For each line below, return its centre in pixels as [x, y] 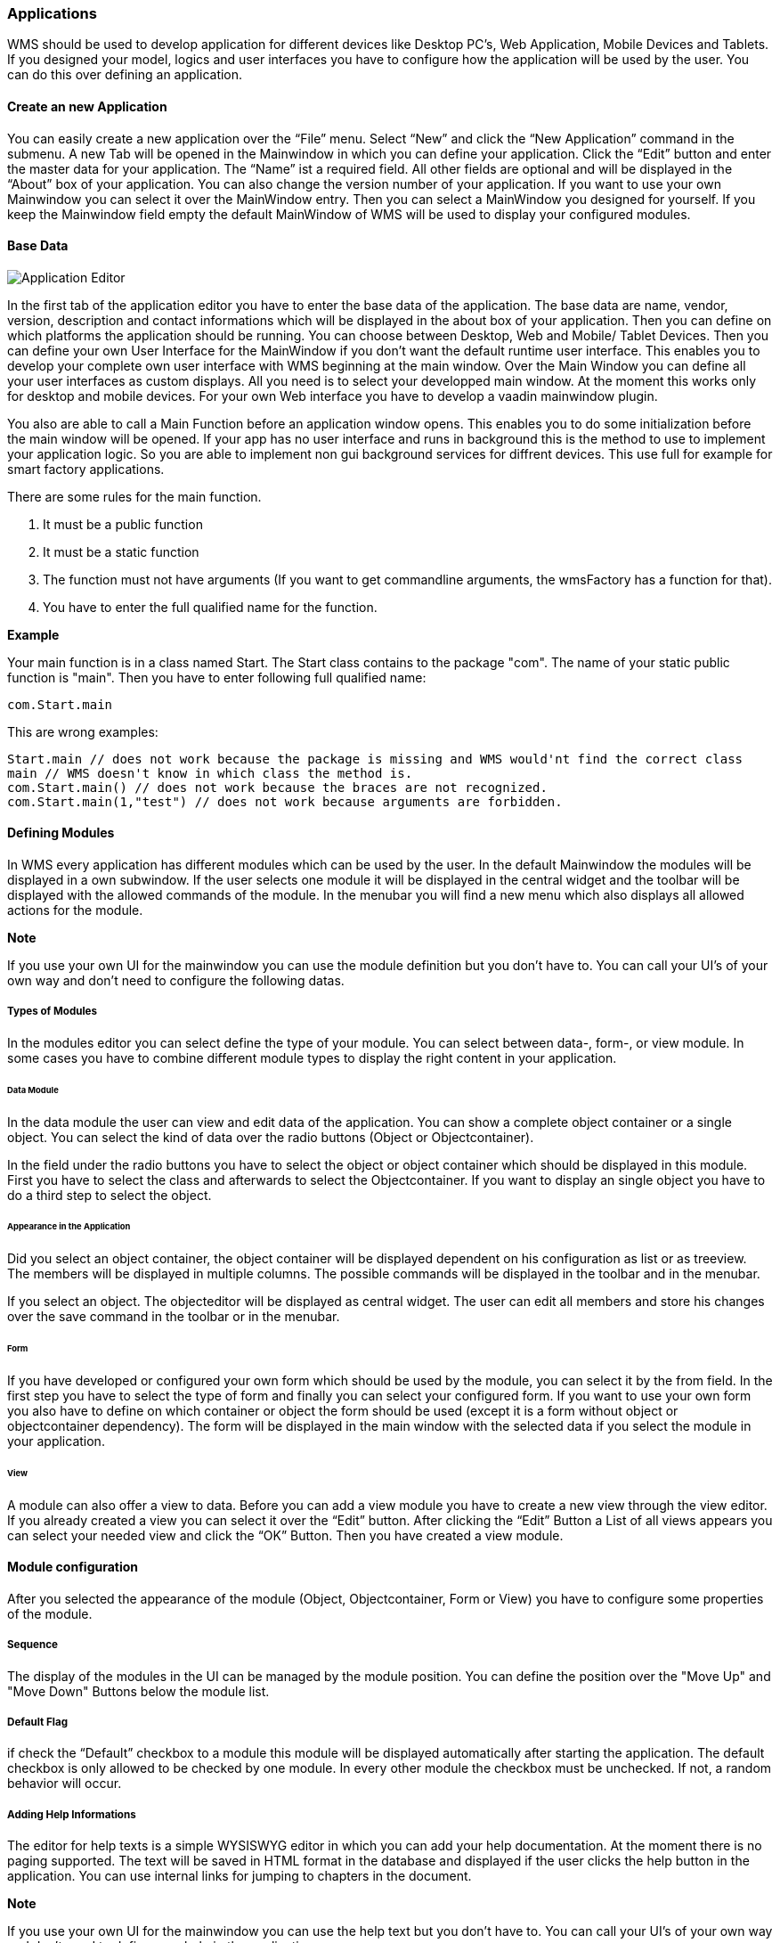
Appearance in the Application [69, 1227]
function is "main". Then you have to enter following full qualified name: [217, 677]
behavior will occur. [65, 1784]
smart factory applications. [86, 469]
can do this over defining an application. [125, 75]
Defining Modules [61, 833]
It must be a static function [121, 551]
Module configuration [73, 1567]
